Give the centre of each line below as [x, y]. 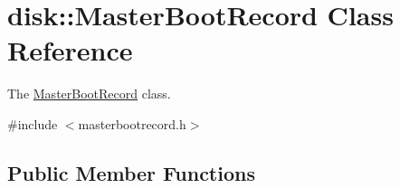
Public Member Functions [131, 172]
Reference [70, 50]
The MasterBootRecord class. [89, 94]
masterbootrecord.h [132, 123]
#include [33, 123]
